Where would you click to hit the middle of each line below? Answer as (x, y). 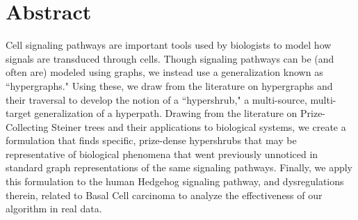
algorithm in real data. (54, 209)
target (18, 113)
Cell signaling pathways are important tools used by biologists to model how (169, 45)
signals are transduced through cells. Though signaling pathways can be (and (170, 58)
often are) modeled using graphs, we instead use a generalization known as (164, 72)
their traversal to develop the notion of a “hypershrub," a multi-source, (156, 99)
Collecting (27, 126)
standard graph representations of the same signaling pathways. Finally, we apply (179, 167)
